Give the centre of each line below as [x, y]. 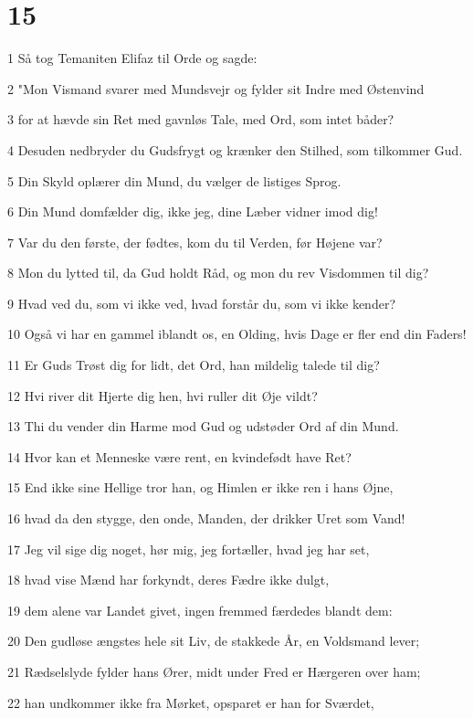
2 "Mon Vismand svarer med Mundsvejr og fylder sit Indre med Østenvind [216, 88]
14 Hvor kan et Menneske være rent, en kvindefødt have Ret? [179, 456]
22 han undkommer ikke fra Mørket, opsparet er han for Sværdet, [191, 702]
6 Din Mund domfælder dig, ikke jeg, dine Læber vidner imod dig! [193, 211]
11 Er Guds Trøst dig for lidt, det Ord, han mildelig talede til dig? [194, 365]
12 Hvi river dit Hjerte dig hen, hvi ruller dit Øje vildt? [163, 395]
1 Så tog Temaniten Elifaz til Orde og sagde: [132, 58]
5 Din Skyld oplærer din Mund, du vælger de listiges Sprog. [174, 180]
